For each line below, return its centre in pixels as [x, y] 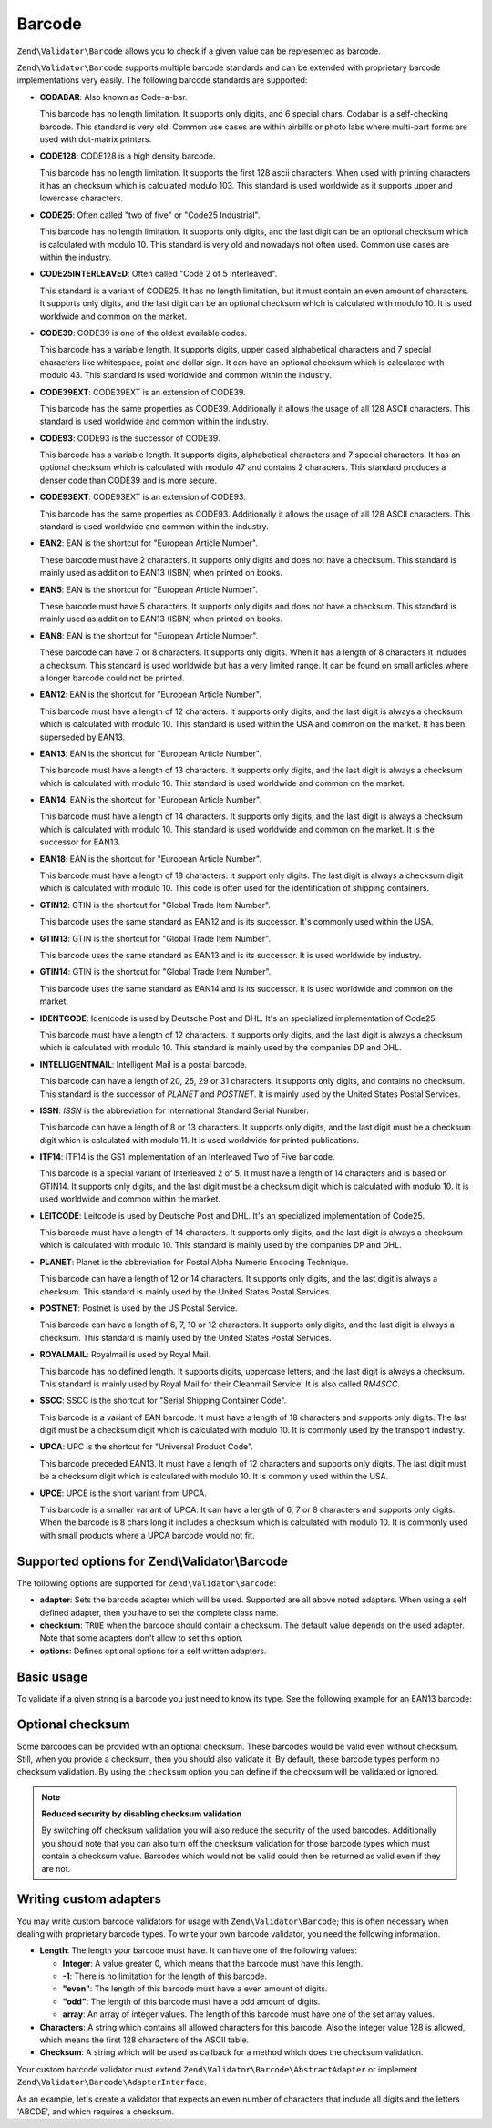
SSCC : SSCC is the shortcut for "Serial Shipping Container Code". [163, 1401]
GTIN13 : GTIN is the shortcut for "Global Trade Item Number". [155, 938]
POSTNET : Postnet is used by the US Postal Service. [138, 1308]
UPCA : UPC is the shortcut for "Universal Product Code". [147, 1447]
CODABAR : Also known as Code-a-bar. [113, 97]
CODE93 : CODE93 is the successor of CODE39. [130, 438]
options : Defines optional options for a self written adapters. [153, 1651]
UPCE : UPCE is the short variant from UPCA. [123, 1493]
